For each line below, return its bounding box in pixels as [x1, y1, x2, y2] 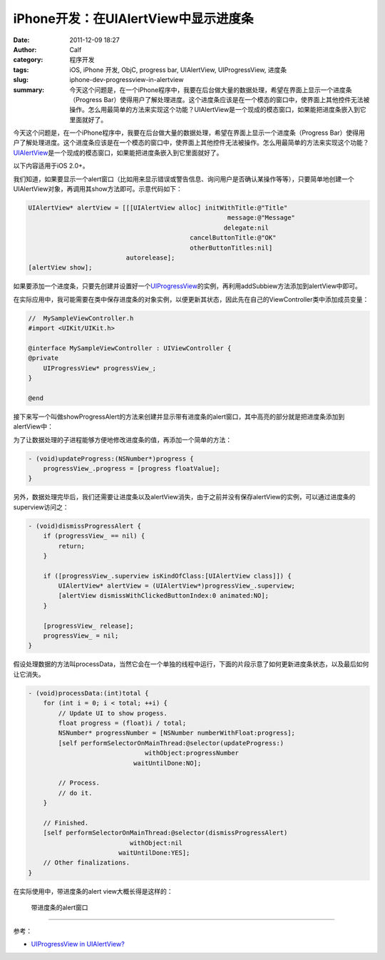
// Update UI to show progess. [58, 709, 168, 717]
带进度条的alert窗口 [31, 903, 88, 912]
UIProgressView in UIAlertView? [31, 939, 125, 948]
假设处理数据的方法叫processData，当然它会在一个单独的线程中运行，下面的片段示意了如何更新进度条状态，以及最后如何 [13, 660, 369, 668]
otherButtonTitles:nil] [190, 243, 273, 252]
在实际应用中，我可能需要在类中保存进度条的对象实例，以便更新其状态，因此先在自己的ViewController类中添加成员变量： [13, 295, 369, 303]
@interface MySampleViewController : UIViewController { [28, 344, 232, 352]
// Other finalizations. [43, 859, 130, 867]
